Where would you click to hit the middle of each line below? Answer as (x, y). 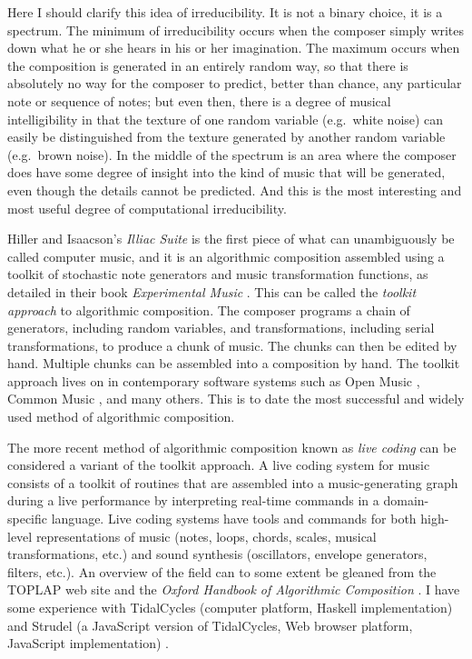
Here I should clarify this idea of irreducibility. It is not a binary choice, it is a (225, 12)
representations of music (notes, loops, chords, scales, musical (206, 536)
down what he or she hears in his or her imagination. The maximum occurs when (234, 48)
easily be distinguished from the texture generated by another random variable (226, 137)
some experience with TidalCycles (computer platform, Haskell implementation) (230, 607)
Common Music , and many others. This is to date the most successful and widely (236, 399)
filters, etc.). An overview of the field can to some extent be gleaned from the (222, 571)
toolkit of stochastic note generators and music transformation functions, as (218, 274)
